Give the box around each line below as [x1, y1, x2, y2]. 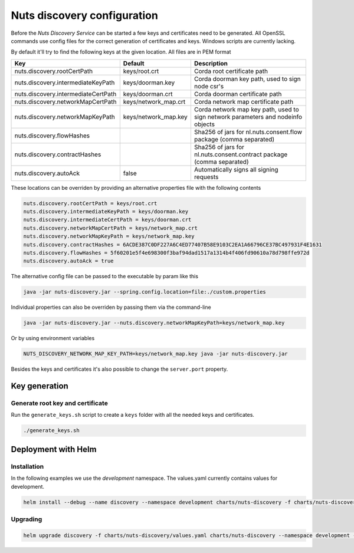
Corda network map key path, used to [194, 105, 299, 113]
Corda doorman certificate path [194, 90, 282, 98]
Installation [11, 462, 44, 470]
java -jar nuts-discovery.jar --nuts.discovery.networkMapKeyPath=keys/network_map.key [23, 320, 285, 327]
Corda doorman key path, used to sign [194, 74, 301, 83]
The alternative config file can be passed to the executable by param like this [11, 273, 199, 280]
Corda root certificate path [194, 67, 268, 75]
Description [194, 59, 228, 67]
